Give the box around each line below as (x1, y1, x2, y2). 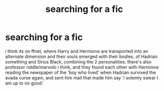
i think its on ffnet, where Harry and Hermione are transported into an (5, 48, 148, 54)
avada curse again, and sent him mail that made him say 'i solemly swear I (5, 74, 158, 80)
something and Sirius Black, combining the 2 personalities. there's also (5, 58, 152, 64)
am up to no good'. (5, 80, 44, 86)
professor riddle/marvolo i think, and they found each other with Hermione (5, 64, 159, 70)
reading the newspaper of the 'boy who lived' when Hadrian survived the (5, 69, 156, 75)
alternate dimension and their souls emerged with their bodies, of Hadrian (5, 53, 158, 59)
